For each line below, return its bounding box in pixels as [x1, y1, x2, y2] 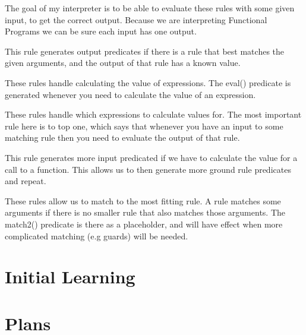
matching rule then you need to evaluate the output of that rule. [5, 131, 240, 144]
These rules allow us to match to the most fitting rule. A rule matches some [5, 194, 281, 207]
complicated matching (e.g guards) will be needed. [5, 229, 188, 242]
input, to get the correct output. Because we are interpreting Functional [5, 13, 267, 26]
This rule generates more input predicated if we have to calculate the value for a [5, 151, 298, 163]
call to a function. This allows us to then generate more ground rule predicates [5, 163, 291, 175]
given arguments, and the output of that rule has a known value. [5, 56, 241, 69]
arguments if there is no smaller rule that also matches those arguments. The [5, 206, 286, 219]
